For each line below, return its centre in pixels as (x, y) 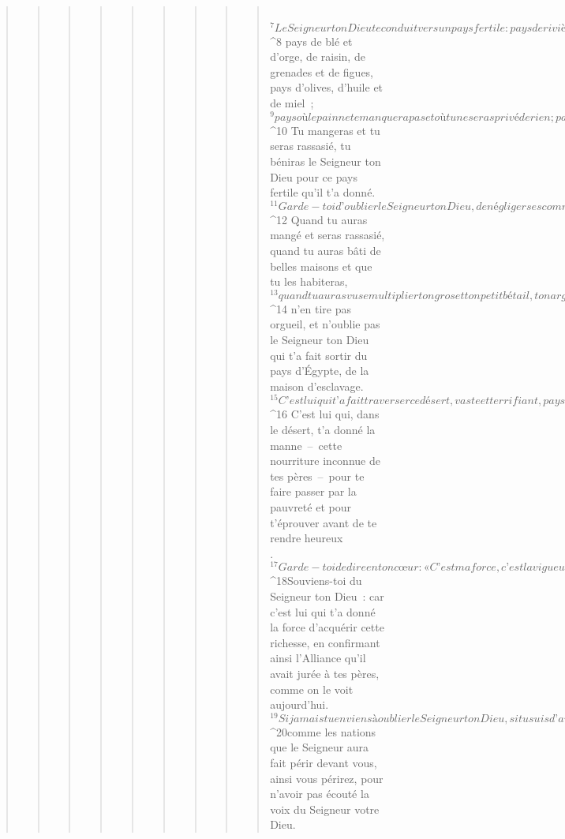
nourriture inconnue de (325, 461)
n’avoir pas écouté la (320, 794)
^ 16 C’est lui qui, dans (325, 414)
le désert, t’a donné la (323, 430)
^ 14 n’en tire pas (311, 308)
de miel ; (292, 103)
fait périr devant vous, (324, 763)
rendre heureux (307, 538)
